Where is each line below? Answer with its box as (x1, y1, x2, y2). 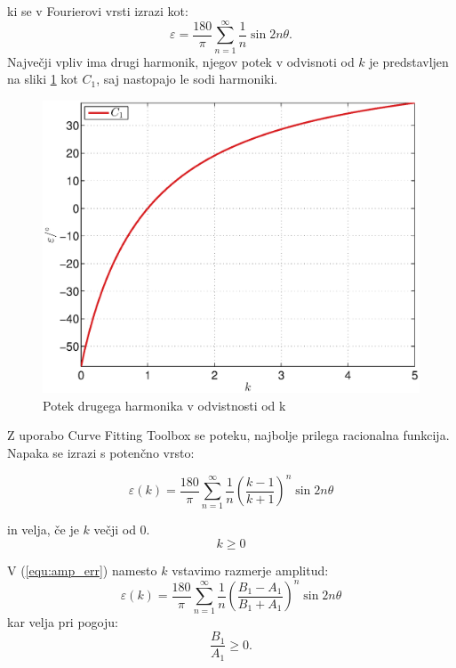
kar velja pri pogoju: (7, 613, 118, 631)
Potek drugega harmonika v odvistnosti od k (43, 395, 286, 414)
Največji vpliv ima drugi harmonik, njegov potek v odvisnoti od (7, 52, 355, 70)
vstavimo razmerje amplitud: (172, 561, 329, 580)
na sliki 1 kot (7, 69, 78, 88)
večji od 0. (93, 520, 150, 539)
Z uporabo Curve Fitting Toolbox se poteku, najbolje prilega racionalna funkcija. (7, 426, 450, 444)
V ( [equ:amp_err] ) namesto (7, 561, 157, 580)
